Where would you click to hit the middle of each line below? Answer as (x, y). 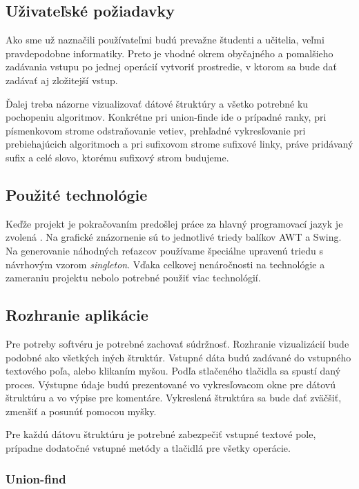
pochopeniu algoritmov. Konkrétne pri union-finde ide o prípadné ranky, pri (166, 117)
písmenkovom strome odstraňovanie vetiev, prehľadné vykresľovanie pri (156, 130)
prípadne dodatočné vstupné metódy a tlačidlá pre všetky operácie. (148, 448)
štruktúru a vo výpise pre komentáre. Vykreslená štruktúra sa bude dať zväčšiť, (174, 398)
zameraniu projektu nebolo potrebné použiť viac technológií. (133, 278)
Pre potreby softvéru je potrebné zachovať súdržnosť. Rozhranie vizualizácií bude (177, 343)
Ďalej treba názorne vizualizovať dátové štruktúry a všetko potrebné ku (157, 103)
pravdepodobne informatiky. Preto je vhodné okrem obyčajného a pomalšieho (169, 53)
